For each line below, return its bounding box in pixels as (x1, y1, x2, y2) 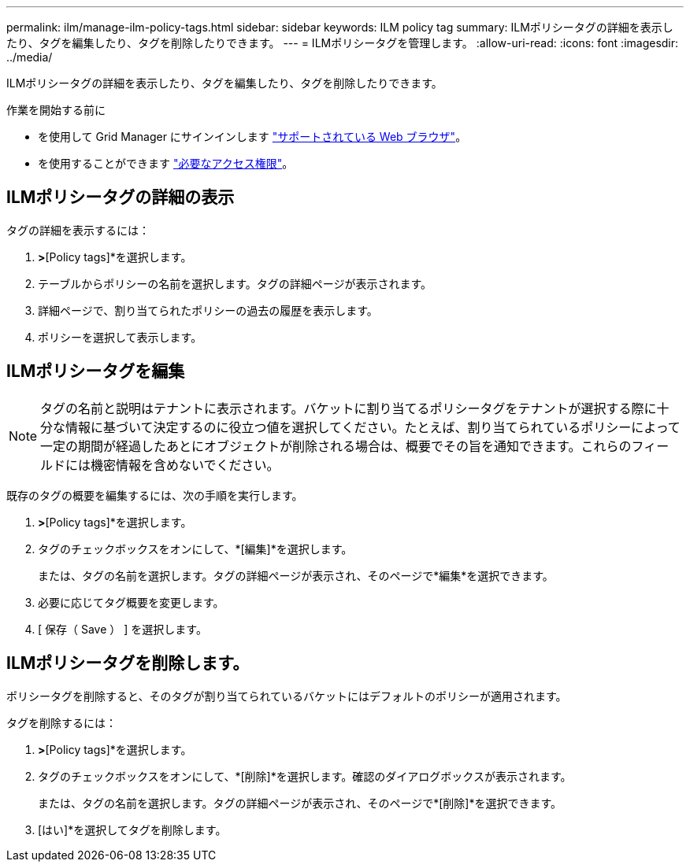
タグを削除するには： (6, 715, 117, 729)
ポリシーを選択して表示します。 (38, 330, 202, 344)
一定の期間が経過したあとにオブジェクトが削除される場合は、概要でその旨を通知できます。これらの (40, 438, 632, 454)
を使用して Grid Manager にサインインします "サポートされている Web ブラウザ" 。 (38, 130, 467, 143)
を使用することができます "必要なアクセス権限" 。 (38, 157, 294, 170)
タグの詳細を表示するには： (6, 223, 150, 237)
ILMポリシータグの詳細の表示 (6, 187, 235, 208)
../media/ (6, 50, 53, 64)
